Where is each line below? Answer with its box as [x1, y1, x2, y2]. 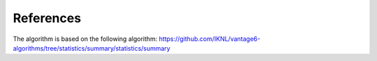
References [13, 10, 82, 26]
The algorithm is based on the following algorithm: [13, 35, 158, 43]
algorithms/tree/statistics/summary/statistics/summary [13, 44, 170, 52]
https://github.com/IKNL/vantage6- [158, 35, 261, 43]
